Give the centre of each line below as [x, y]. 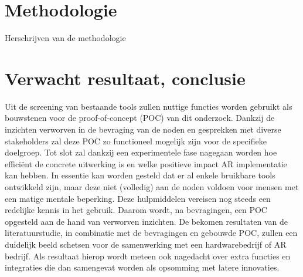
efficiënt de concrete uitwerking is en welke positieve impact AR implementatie [146, 163]
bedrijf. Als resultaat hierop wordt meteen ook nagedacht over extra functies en [148, 256]
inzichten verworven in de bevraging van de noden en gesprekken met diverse [143, 129]
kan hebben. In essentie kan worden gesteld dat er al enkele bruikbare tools [140, 175]
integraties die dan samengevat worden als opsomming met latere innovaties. [142, 267]
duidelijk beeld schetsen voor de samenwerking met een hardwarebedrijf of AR [146, 244]
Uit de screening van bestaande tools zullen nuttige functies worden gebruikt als [149, 106]
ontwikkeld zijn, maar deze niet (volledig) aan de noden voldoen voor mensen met [152, 187]
